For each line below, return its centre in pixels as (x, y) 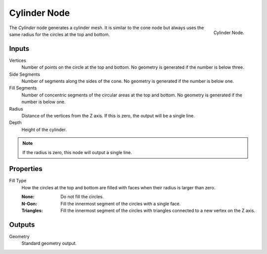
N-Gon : (29, 204)
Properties (26, 169)
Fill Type (18, 181)
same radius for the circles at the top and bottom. (59, 34)
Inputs (19, 49)
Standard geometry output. (49, 243)
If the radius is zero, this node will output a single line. (77, 152)
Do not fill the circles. (82, 197)
